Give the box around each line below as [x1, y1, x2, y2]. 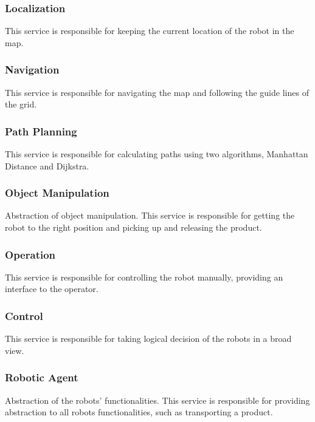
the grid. [5, 98, 37, 111]
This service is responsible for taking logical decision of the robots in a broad [5, 332, 292, 345]
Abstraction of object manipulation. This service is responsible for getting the [5, 209, 295, 222]
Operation [5, 247, 56, 262]
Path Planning [5, 123, 77, 138]
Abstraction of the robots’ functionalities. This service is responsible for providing [5, 393, 310, 406]
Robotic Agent [5, 370, 78, 385]
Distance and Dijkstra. [5, 159, 89, 172]
